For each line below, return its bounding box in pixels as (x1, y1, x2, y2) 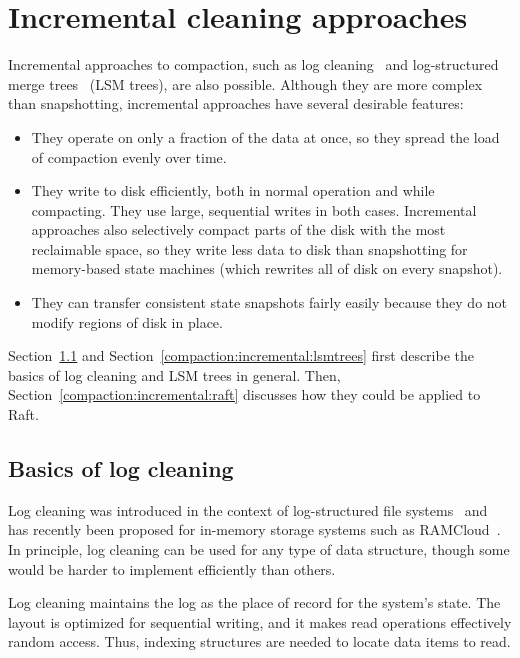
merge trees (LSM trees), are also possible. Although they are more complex (8, 73, 483, 94)
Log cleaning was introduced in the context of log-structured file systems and (8, 499, 488, 520)
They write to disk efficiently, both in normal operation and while (31, 180, 435, 201)
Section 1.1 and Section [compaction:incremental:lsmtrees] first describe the (8, 345, 474, 366)
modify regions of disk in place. (31, 311, 223, 332)
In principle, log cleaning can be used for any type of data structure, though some (8, 539, 510, 560)
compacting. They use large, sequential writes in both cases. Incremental (31, 199, 477, 220)
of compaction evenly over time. (31, 146, 227, 167)
